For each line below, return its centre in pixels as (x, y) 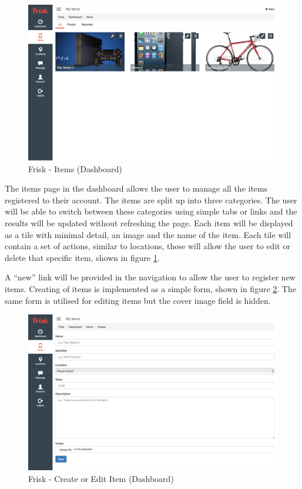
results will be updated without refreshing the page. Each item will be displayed (149, 222)
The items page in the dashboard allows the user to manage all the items (136, 188)
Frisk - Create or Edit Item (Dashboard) (101, 478)
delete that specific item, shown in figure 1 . (82, 257)
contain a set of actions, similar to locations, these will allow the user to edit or (147, 246)
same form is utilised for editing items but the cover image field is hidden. (138, 300)
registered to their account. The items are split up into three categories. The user (151, 200)
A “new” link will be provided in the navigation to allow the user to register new (150, 277)
